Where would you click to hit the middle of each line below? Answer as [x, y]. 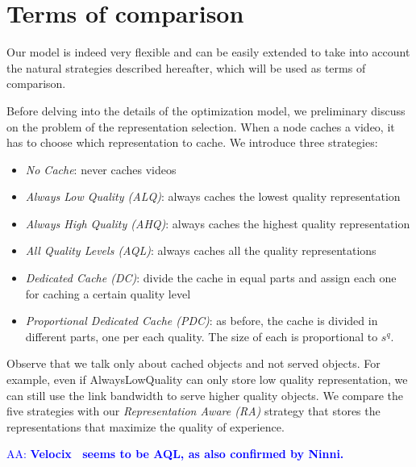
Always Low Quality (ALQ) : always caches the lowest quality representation [213, 196]
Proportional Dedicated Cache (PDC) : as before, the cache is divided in [202, 321]
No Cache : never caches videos [101, 169]
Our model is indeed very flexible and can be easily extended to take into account [208, 52]
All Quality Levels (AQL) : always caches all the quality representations [201, 250]
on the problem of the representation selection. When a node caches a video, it [201, 126]
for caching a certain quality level [108, 293]
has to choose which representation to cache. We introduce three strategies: [192, 142]
